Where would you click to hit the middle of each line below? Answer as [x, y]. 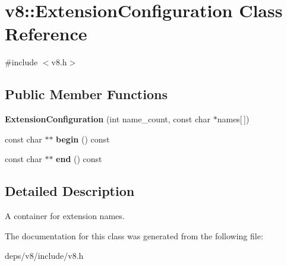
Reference [46, 34]
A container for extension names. [65, 216]
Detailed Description [70, 191]
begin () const [83, 139]
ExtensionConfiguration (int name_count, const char [108, 119]
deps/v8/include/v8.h [44, 256]
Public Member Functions [86, 94]
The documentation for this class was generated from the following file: [134, 235]
